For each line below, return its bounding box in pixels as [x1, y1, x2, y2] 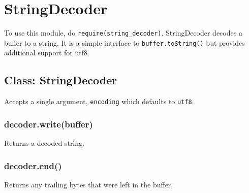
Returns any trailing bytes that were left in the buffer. [4, 179, 173, 189]
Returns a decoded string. [4, 138, 84, 148]
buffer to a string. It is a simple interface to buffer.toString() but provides [4, 37, 245, 48]
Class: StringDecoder [4, 72, 117, 88]
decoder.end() [4, 159, 62, 172]
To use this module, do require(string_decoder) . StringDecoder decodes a [4, 27, 242, 38]
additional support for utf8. [4, 47, 89, 58]
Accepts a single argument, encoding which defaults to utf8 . [4, 96, 194, 107]
